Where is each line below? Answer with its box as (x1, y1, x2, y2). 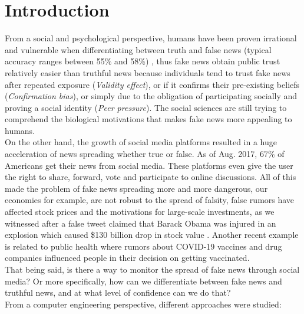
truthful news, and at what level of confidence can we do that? (5, 286, 231, 299)
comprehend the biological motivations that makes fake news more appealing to (5, 113, 292, 125)
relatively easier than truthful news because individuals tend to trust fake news (5, 66, 290, 78)
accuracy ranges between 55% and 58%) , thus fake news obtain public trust (5, 55, 280, 67)
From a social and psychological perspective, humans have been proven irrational (5, 32, 297, 44)
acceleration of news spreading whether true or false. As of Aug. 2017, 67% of (5, 148, 285, 160)
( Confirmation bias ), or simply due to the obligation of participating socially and (5, 90, 298, 102)
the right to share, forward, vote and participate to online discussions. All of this (5, 171, 296, 183)
